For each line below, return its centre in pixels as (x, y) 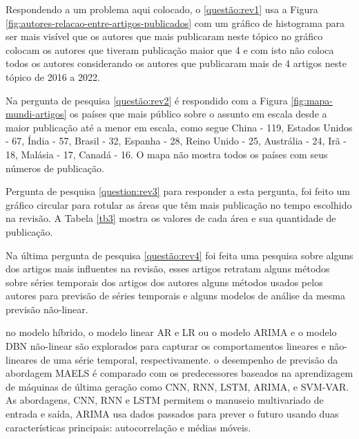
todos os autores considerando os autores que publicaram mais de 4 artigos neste (176, 63)
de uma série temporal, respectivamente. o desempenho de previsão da (189, 359)
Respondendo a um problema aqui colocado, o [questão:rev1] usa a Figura (162, 9)
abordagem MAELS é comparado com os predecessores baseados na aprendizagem (179, 373)
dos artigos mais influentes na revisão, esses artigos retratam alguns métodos (168, 269)
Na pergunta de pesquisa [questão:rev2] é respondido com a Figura (147, 100)
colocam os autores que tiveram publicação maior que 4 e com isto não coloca (170, 49)
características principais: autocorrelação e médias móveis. (128, 427)
